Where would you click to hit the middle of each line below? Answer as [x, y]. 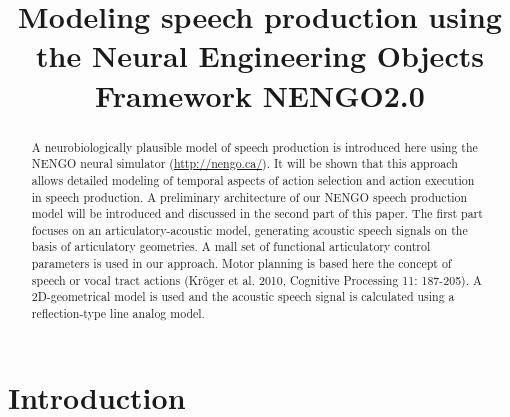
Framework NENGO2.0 [260, 94]
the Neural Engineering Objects [260, 55]
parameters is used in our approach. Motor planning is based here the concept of [241, 263]
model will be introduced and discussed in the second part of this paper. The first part [257, 213]
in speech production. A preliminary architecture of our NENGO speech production [249, 196]
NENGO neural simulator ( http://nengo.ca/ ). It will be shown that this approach [244, 163]
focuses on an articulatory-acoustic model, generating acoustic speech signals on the [249, 229]
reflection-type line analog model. [118, 313]
